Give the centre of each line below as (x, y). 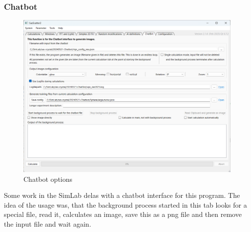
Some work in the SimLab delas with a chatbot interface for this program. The (122, 195)
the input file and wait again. (48, 223)
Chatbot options (48, 179)
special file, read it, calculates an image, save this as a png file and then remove (123, 214)
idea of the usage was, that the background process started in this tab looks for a (125, 204)
